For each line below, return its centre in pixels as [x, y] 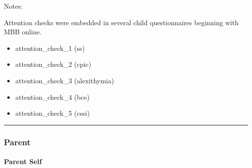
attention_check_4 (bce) [52, 97]
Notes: [13, 6]
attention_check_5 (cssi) [53, 113]
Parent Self [23, 161]
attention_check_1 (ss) [50, 48]
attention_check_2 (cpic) [53, 64]
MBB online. [23, 32]
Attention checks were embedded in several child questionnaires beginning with [121, 22]
